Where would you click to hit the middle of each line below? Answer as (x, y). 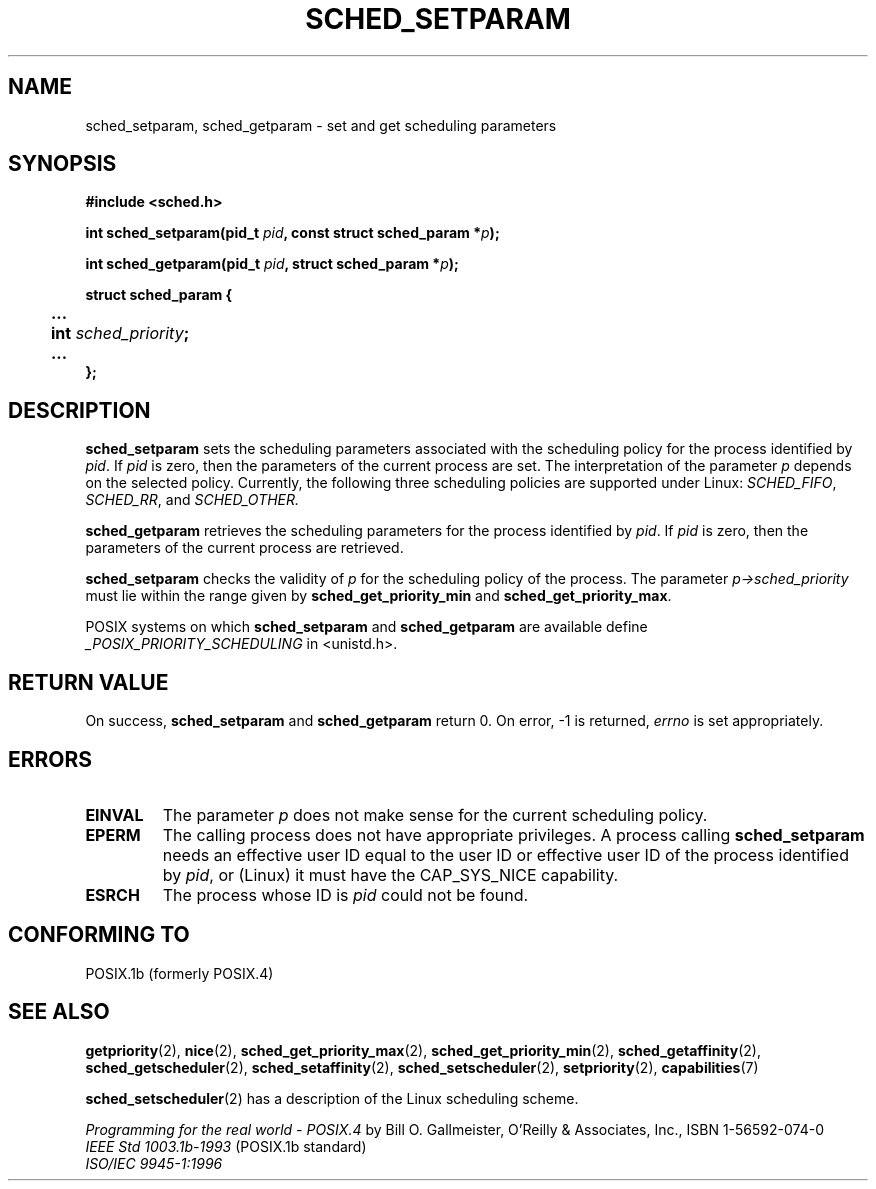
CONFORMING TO (99, 935)
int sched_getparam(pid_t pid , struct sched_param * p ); (272, 264)
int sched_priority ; (120, 333)
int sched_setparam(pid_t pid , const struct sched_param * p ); (292, 233)
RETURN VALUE (88, 682)
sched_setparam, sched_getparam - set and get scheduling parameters (321, 125)
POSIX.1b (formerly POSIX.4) (179, 973)
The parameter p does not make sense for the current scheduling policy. (435, 814)
